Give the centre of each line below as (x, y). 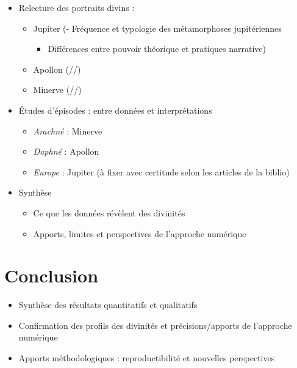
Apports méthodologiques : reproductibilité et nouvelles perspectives (147, 358)
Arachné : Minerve (68, 131)
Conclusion (52, 275)
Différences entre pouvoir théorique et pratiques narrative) (157, 49)
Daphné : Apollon (66, 151)
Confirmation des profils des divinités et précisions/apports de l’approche (155, 325)
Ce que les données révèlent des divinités (109, 212)
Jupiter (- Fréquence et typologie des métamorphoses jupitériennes (157, 28)
